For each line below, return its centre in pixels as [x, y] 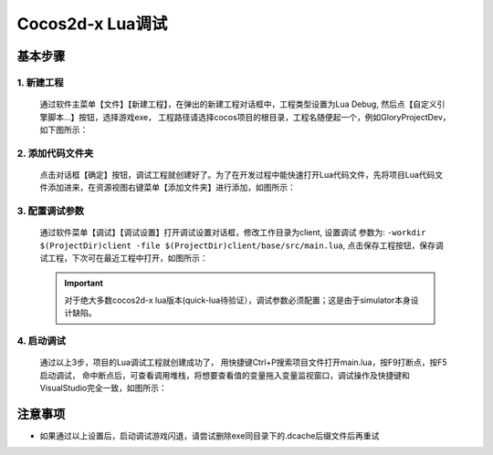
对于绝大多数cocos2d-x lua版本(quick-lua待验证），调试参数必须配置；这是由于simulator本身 [237, 300]
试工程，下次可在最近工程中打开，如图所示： [124, 258]
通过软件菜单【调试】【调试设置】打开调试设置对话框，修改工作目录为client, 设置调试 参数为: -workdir [233, 233]
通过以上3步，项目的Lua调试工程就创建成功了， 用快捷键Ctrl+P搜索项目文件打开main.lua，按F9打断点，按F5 [243, 362]
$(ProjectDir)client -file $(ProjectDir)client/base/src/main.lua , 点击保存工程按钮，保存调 [242, 245]
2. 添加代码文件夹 [55, 153]
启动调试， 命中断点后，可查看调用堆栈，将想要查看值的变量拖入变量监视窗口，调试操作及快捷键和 [225, 375]
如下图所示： [64, 129]
